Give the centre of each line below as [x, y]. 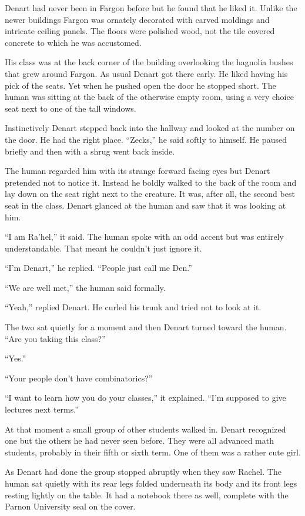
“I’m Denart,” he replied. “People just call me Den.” [98, 268]
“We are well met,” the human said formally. [85, 287]
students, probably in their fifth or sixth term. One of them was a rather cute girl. [153, 452]
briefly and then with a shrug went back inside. [90, 151]
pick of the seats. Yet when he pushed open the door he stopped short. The [140, 85]
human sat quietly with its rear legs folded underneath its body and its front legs [151, 483]
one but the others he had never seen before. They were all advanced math [139, 440]
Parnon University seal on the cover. [70, 506]
